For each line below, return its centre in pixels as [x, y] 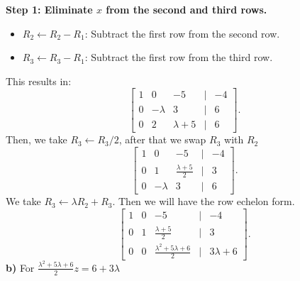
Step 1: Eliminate [49, 9]
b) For [20, 267]
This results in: [39, 81]
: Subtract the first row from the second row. [182, 33]
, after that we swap [162, 139]
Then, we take [37, 139]
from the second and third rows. [187, 9]
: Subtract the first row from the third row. [179, 57]
